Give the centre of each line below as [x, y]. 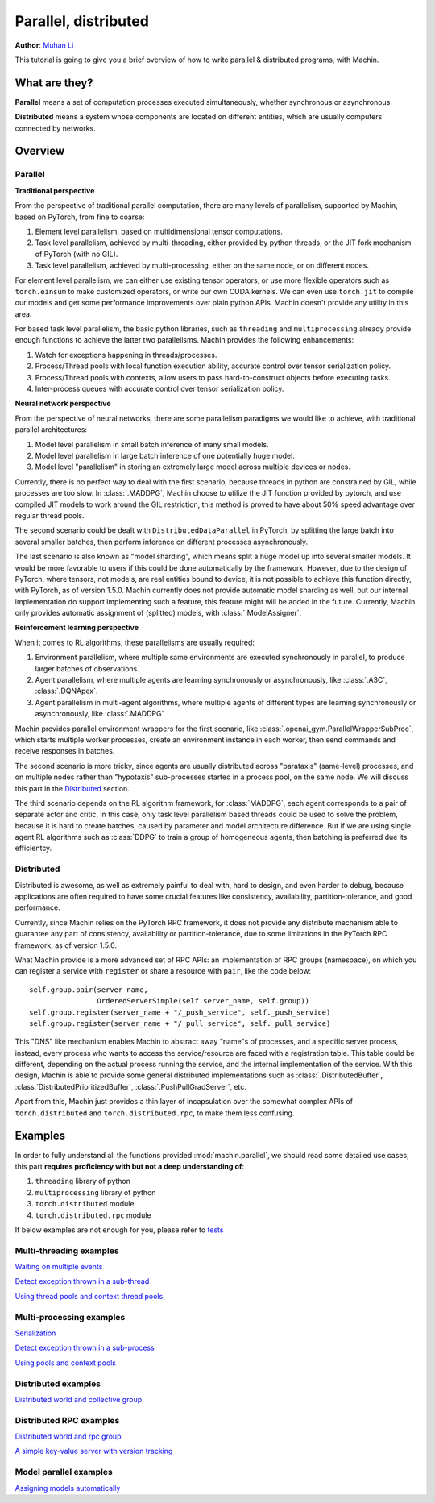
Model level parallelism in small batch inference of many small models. [152, 444]
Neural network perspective [63, 404]
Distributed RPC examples [67, 1420]
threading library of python [83, 1181]
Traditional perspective [55, 190]
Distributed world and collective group [79, 1399]
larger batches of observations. [87, 668]
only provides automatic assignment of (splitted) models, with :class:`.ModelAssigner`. [158, 613]
